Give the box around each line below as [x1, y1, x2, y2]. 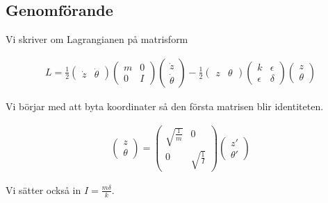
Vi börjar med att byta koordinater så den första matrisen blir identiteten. [6, 98, 324, 113]
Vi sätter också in [6, 182, 81, 197]
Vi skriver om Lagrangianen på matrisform [6, 32, 188, 46]
